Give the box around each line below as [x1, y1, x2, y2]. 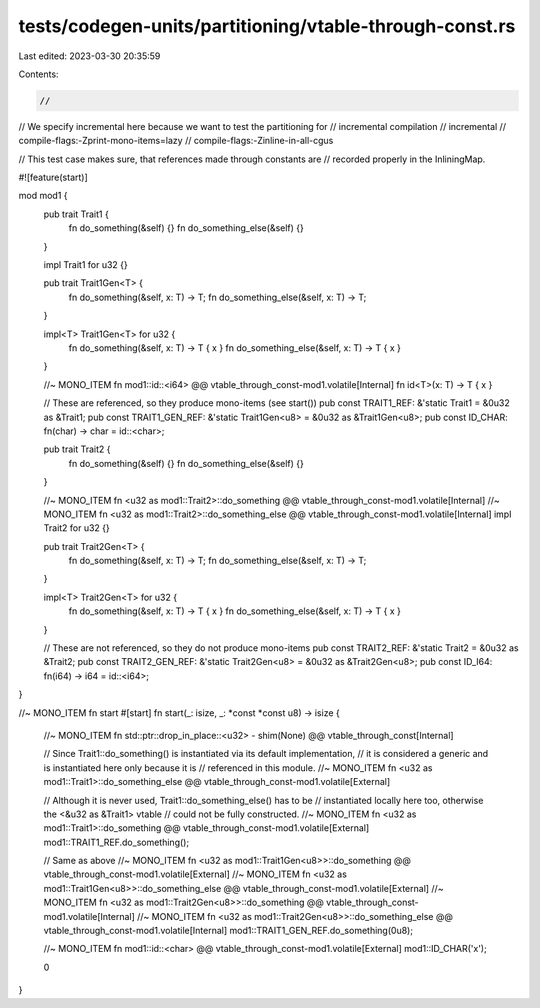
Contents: [18, 68, 59, 80]
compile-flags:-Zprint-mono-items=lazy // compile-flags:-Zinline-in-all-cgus [18, 135, 334, 147]
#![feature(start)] [18, 171, 89, 184]
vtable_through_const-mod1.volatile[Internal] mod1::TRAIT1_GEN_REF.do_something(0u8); [43, 925, 414, 937]
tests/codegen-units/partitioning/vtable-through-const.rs [18, 15, 516, 37]
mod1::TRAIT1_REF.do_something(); [43, 836, 190, 848]
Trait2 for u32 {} [43, 522, 110, 534]
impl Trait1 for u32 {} [43, 259, 129, 271]
